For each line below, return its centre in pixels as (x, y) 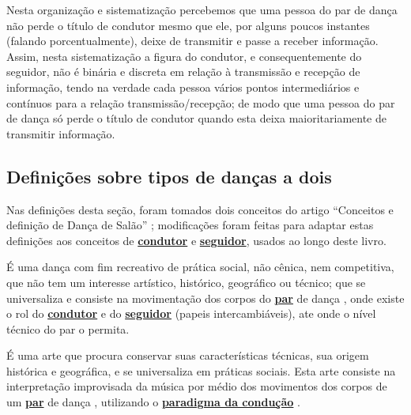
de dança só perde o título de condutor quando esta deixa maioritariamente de (196, 118)
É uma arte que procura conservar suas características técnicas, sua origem (188, 355)
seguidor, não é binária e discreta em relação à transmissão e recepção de (183, 72)
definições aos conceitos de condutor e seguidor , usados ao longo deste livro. (196, 240)
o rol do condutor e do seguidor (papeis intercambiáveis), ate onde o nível (191, 313)
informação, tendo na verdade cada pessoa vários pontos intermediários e (183, 87)
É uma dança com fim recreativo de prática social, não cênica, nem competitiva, (200, 267)
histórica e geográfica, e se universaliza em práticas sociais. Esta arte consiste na (201, 370)
